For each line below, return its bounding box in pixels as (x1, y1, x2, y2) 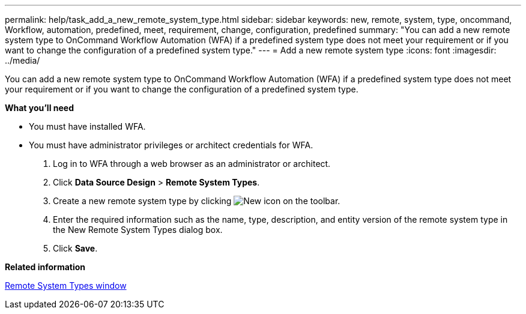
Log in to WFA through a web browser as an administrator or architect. (53, 159, 331, 169)
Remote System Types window (5, 280, 127, 291)
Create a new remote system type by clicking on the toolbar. (53, 196, 340, 206)
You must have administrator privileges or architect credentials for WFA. (29, 140, 313, 150)
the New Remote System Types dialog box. (53, 225, 223, 235)
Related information (5, 262, 86, 272)
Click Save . (53, 243, 98, 253)
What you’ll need (5, 103, 74, 113)
